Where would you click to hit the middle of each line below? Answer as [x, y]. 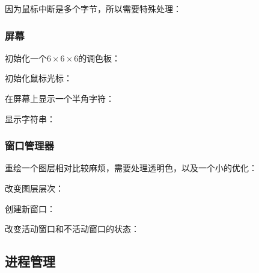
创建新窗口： [30, 208]
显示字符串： [30, 118]
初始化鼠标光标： [38, 78]
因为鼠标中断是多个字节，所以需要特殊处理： [93, 8]
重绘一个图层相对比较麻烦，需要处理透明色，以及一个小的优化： [131, 168]
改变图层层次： [34, 188]
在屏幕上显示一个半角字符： [59, 98]
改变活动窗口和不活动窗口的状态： [72, 229]
